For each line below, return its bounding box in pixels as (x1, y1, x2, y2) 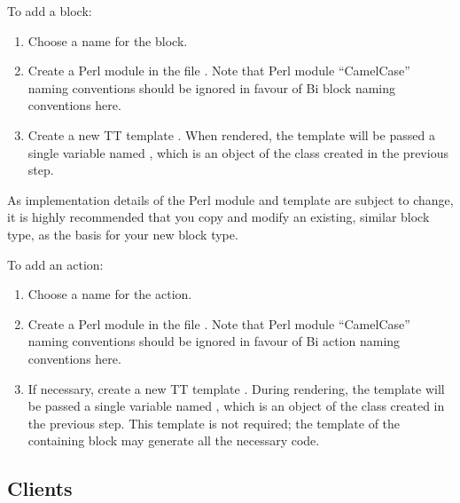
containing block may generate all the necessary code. (27, 431, 320, 450)
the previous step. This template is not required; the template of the (27, 413, 401, 432)
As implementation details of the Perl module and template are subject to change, (7, 190, 454, 208)
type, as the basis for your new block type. (7, 224, 238, 243)
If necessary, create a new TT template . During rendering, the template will (27, 379, 445, 397)
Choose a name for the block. (27, 31, 188, 50)
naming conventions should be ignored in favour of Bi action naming (27, 332, 401, 350)
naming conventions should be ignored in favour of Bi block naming (27, 78, 396, 97)
